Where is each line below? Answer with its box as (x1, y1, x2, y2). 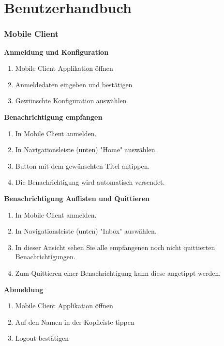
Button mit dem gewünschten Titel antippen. (15, 160, 150, 171)
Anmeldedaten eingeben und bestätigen (15, 79, 133, 89)
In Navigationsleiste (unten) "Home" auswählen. (15, 144, 157, 155)
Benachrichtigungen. (15, 252, 75, 262)
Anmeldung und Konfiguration (4, 47, 109, 57)
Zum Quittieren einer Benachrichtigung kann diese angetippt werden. (15, 267, 221, 278)
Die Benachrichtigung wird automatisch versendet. (15, 177, 165, 187)
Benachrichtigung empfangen (4, 111, 103, 122)
